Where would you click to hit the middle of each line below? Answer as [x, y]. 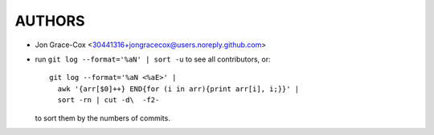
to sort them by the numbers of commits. [102, 118]
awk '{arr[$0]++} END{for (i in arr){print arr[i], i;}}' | [178, 89]
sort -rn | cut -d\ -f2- [108, 100]
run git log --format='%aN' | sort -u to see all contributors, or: [153, 59]
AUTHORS [50, 21]
